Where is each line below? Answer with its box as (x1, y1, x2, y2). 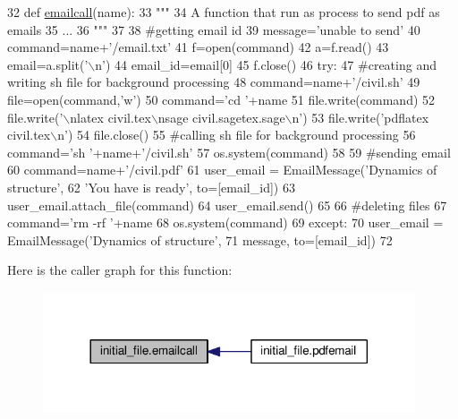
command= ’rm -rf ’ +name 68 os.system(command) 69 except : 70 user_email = (7, 213, 444, 232)
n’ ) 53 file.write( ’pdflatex (292, 107, 429, 126)
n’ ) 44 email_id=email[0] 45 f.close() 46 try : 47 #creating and (95, 55, 437, 73)
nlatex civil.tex (70, 107, 151, 126)
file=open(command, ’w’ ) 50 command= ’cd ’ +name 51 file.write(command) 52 (7, 90, 436, 108)
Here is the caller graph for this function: (7, 261, 233, 279)
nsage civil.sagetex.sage (157, 107, 285, 126)
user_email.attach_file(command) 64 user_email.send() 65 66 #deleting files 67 (7, 195, 447, 214)
